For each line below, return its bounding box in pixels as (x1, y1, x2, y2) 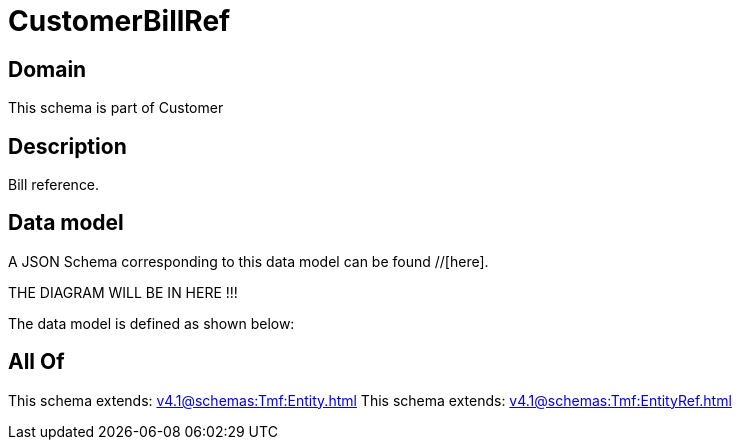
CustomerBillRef (8, 4, 231, 38)
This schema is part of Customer (8, 99, 224, 117)
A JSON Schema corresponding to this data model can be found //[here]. (8, 252, 489, 270)
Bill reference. (8, 176, 100, 194)
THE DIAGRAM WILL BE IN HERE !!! (8, 283, 238, 301)
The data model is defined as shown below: (8, 314, 295, 332)
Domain (8, 56, 87, 82)
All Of (8, 349, 65, 375)
